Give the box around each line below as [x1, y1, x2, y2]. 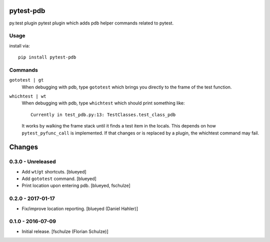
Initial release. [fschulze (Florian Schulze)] [21, 228, 108, 234]
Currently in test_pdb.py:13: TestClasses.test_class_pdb [30, 111, 176, 117]
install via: [9, 42, 30, 48]
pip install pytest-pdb [18, 54, 76, 60]
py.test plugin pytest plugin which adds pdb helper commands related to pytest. [9, 20, 174, 26]
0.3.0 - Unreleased [9, 158, 56, 165]
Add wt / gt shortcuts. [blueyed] [21, 168, 87, 174]
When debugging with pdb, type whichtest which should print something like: [21, 100, 185, 106]
